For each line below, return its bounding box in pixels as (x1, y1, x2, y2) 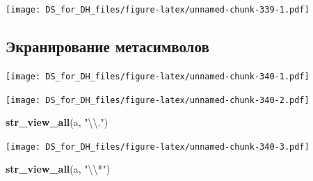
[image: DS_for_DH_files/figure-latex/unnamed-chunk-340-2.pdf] (6, 95, 310, 105)
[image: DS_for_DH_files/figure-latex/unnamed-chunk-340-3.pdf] (6, 141, 310, 152)
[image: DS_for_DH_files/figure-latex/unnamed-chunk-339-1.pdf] (6, 5, 310, 15)
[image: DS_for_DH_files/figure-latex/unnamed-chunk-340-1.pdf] (6, 71, 310, 81)
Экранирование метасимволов (6, 36, 209, 57)
